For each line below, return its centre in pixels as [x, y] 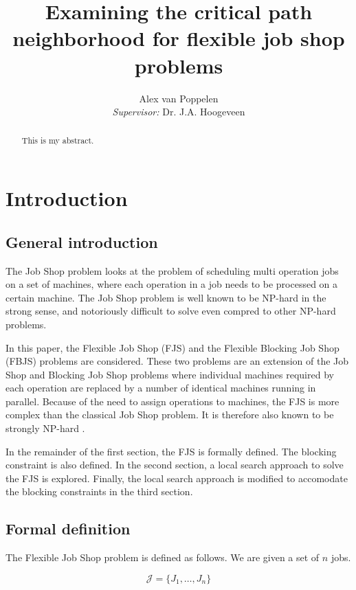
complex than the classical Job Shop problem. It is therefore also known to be [170, 415]
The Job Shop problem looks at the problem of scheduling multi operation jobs [172, 270]
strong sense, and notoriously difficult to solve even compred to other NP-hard [171, 311]
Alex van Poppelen [179, 98]
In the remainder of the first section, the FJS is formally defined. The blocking [171, 451]
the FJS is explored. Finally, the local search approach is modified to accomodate [177, 478]
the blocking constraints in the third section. [99, 491]
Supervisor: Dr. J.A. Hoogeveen [179, 112]
